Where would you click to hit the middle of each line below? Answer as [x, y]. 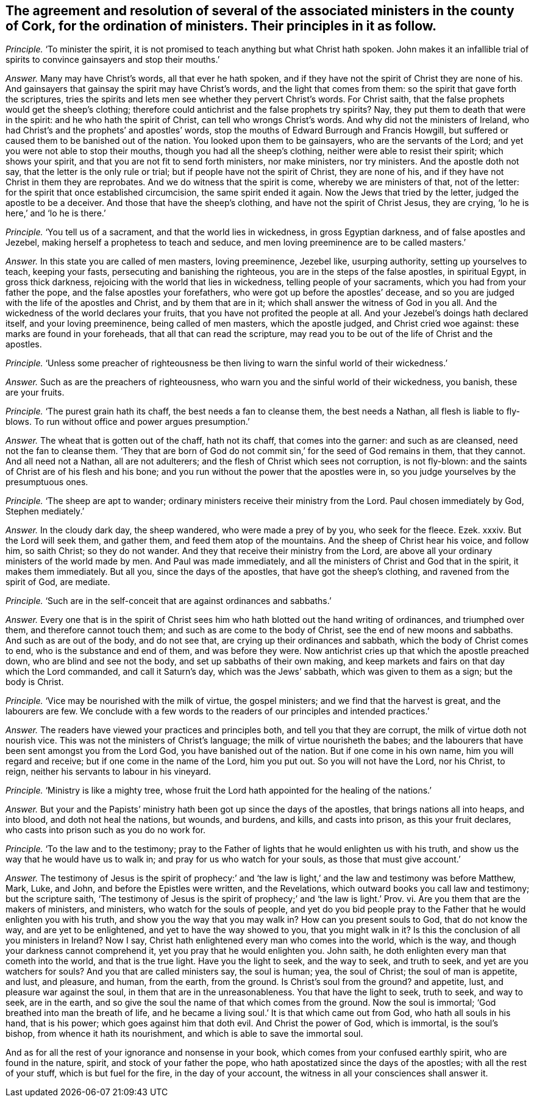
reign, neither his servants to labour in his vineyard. [109, 772]
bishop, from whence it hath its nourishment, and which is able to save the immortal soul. [184, 1034]
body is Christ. [35, 682]
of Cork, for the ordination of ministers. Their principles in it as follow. [221, 26]
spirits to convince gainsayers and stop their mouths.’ [113, 60]
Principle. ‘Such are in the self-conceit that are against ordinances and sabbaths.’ [169, 601]
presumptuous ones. [47, 482]
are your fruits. [35, 393]
